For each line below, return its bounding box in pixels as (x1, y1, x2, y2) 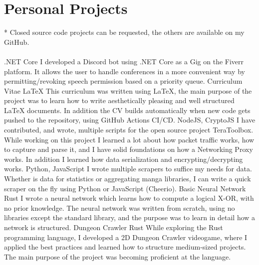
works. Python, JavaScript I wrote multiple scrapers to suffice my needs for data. (4, 163, 252, 174)
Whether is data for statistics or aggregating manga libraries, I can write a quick (4, 173, 251, 184)
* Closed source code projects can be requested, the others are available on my (4, 27, 245, 37)
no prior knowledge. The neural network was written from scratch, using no (4, 202, 235, 213)
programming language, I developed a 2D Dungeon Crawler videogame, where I (4, 232, 248, 242)
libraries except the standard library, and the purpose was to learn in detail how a (4, 212, 256, 223)
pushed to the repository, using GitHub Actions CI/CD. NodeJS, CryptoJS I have (4, 115, 256, 125)
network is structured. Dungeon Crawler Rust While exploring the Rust (4, 222, 223, 232)
